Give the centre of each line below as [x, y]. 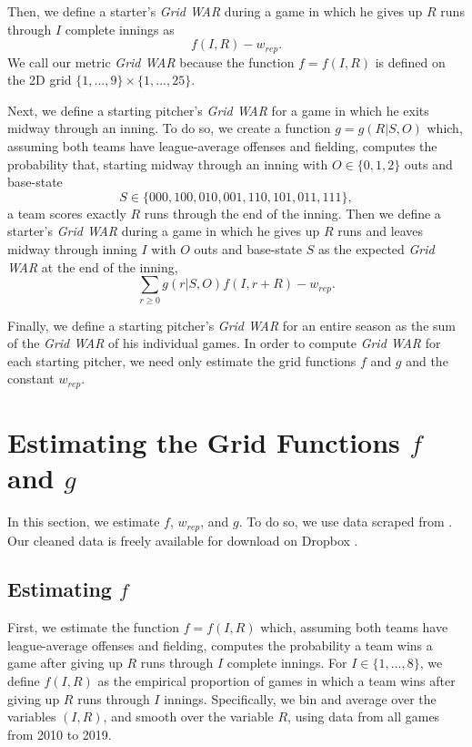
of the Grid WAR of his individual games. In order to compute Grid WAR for [224, 343]
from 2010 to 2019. [60, 734]
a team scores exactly [67, 213]
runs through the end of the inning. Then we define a [292, 213]
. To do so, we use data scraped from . [346, 522]
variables [32, 716]
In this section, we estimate [84, 522]
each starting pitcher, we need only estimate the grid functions [182, 360]
